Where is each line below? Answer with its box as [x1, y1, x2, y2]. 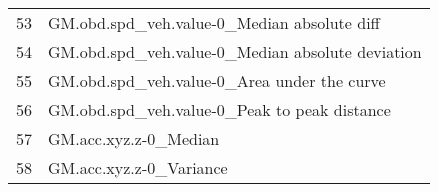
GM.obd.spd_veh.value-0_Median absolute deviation [48, 40, 422, 63]
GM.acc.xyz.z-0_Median [48, 127, 220, 150]
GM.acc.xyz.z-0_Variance [48, 156, 228, 179]
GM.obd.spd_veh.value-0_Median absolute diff [48, 11, 380, 34]
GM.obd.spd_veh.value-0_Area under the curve [48, 69, 386, 92]
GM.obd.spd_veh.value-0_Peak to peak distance [48, 98, 391, 121]
